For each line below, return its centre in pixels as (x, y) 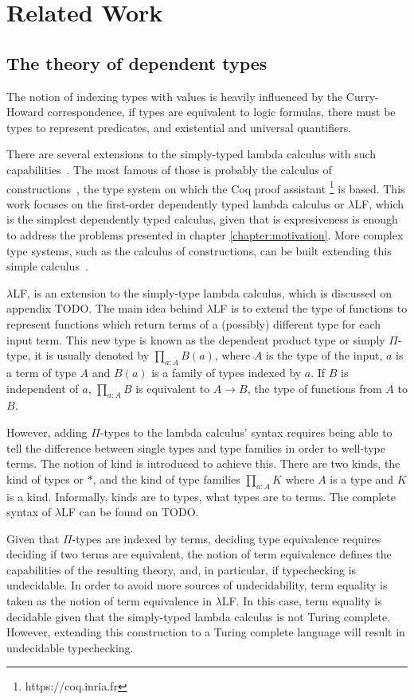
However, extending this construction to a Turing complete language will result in (206, 632)
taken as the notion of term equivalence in (109, 601)
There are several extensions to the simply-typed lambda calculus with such (191, 154)
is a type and (362, 478)
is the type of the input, (324, 355)
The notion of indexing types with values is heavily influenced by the (175, 96)
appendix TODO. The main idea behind (105, 308)
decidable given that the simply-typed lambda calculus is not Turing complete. (199, 616)
